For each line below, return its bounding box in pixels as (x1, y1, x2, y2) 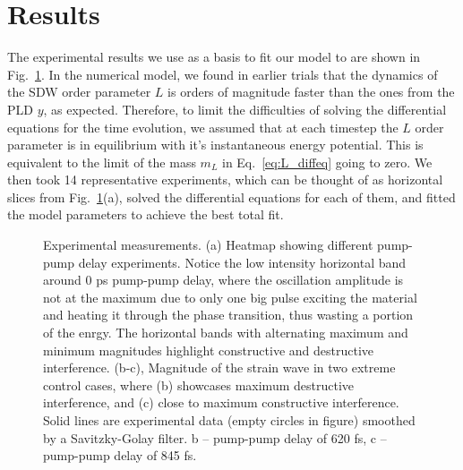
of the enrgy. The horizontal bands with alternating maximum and (43, 323, 408, 342)
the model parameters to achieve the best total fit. (7, 205, 284, 224)
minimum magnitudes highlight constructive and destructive (43, 340, 373, 359)
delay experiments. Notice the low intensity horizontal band (78, 252, 407, 271)
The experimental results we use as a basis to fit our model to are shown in (7, 47, 421, 66)
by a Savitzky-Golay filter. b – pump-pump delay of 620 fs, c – (43, 428, 387, 447)
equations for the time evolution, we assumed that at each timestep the (7, 117, 399, 136)
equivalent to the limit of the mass (7, 152, 196, 171)
